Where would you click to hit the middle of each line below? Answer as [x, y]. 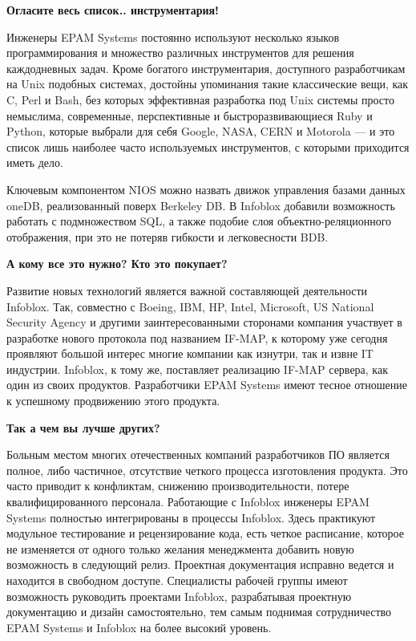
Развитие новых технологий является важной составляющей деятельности [187, 290]
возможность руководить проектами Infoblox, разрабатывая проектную [179, 596]
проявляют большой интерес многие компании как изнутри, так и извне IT [190, 353]
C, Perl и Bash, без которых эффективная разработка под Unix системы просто [201, 99]
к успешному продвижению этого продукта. [113, 401]
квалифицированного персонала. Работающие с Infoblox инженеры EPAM [188, 502]
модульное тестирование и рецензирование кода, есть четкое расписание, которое [205, 533]
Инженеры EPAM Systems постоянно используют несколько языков [173, 37]
